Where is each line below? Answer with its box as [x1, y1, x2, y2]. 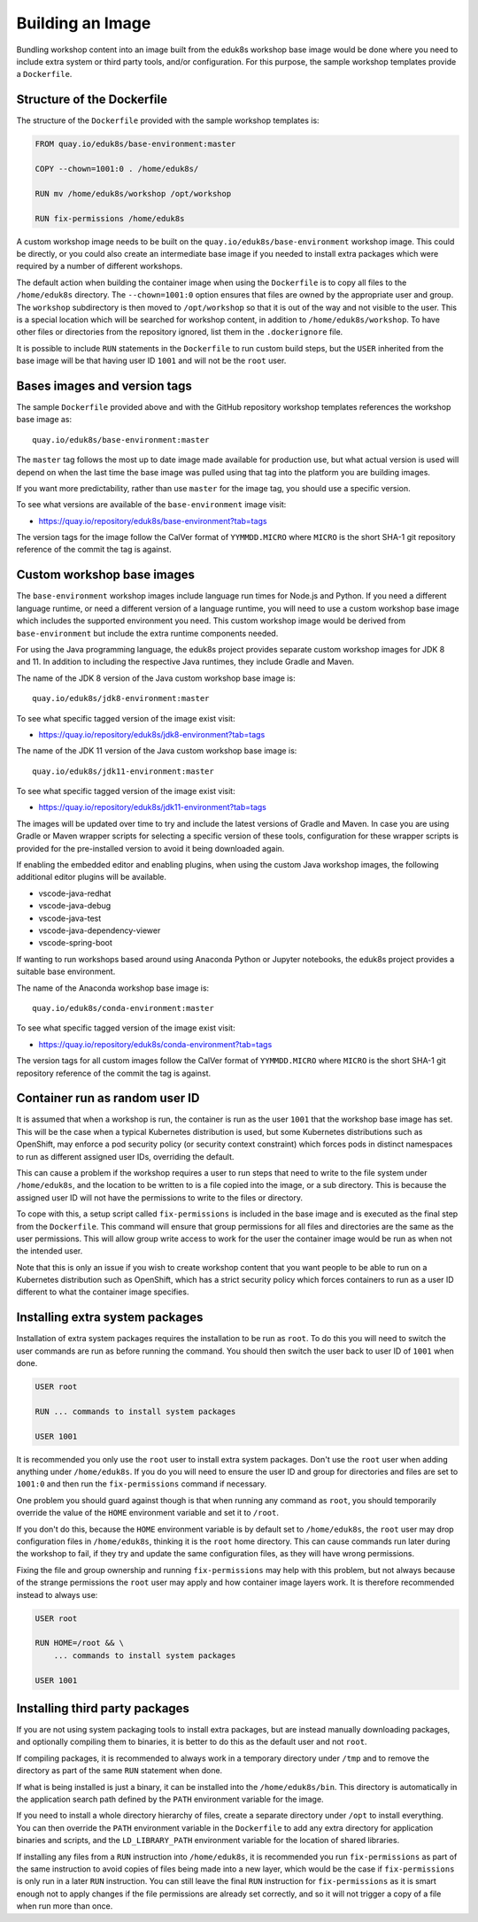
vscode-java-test [38, 913, 102, 923]
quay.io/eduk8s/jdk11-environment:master [32, 766, 214, 776]
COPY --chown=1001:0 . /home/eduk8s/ [35, 164, 199, 174]
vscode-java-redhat [38, 888, 112, 899]
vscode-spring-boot [38, 938, 112, 948]
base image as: [16, 414, 73, 425]
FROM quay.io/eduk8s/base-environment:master [35, 139, 236, 150]
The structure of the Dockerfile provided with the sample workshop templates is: [16, 115, 320, 126]
